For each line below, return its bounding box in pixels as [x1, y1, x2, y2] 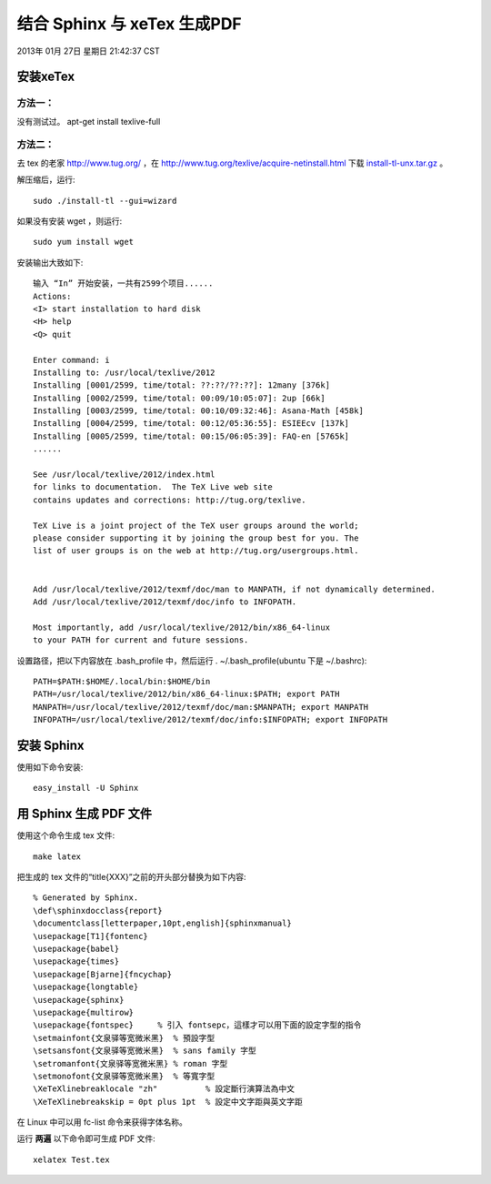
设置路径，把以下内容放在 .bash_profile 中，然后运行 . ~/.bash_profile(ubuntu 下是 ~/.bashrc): [16, 655, 367, 666]
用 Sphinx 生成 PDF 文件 [16, 806, 152, 822]
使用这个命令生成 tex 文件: [16, 830, 115, 841]
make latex [33, 851, 82, 862]
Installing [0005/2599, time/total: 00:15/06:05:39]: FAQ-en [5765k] [33, 430, 350, 441]
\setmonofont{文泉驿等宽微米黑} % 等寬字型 [33, 1070, 215, 1081]
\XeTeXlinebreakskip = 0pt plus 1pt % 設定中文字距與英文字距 [33, 1097, 304, 1107]
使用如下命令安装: [16, 761, 84, 773]
